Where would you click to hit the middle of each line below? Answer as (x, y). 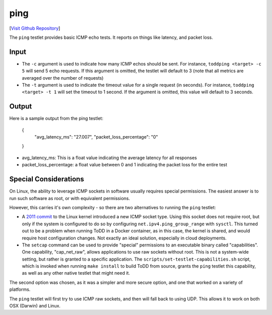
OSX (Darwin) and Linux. (35, 306)
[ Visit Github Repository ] (35, 28)
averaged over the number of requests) (63, 78)
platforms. (20, 289)
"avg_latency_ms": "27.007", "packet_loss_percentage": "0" (96, 137)
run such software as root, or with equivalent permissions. (70, 198)
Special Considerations (47, 179)
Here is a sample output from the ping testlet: (56, 118)
